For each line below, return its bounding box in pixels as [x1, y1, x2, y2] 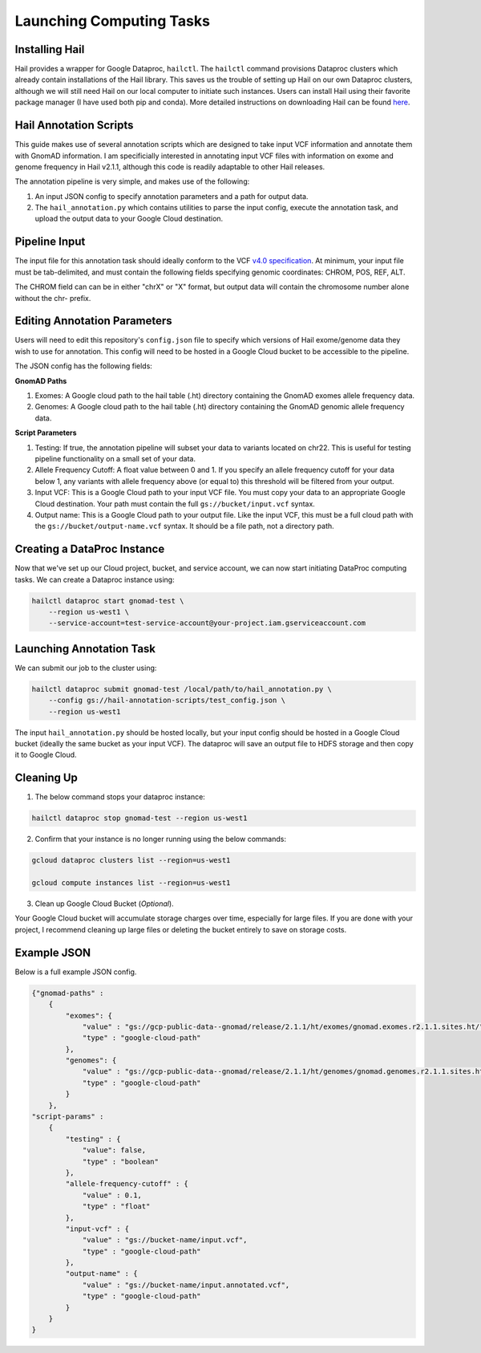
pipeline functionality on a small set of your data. [34, 453, 196, 463]
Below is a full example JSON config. [14, 967, 137, 977]
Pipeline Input [14, 235, 86, 249]
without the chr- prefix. [14, 293, 91, 303]
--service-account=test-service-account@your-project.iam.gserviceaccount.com [48, 619, 366, 628]
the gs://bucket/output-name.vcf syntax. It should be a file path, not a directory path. [34, 522, 334, 531]
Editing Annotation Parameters [14, 314, 172, 328]
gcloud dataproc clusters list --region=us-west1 [31, 855, 231, 865]
